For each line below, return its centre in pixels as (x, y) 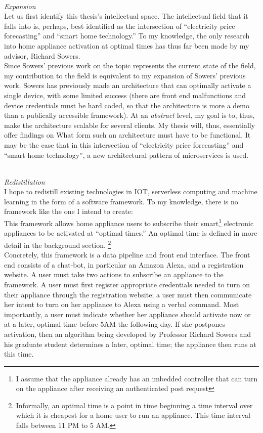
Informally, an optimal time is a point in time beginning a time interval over (134, 405)
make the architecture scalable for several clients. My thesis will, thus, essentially (130, 125)
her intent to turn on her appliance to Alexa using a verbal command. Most (122, 304)
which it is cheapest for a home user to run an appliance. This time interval (133, 415)
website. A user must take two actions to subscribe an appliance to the (114, 274)
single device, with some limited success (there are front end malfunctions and (125, 95)
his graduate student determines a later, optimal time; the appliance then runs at (130, 344)
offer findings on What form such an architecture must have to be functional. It (127, 135)
